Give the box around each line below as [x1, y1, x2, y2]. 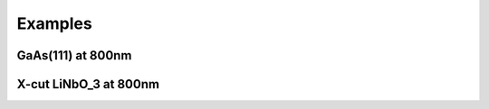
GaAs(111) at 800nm [16, 48, 132, 63]
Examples [16, 14, 92, 33]
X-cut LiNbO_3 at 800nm [16, 77, 160, 92]
